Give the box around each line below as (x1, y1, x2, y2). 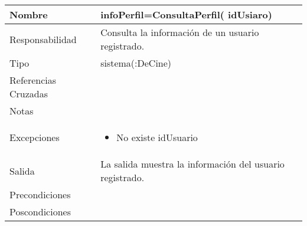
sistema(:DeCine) (100, 56, 172, 70)
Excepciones (9, 130, 60, 144)
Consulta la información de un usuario (100, 25, 259, 39)
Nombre (9, 8, 48, 21)
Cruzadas (9, 87, 48, 100)
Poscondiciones (9, 205, 71, 218)
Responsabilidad (9, 32, 77, 46)
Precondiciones (9, 188, 71, 201)
